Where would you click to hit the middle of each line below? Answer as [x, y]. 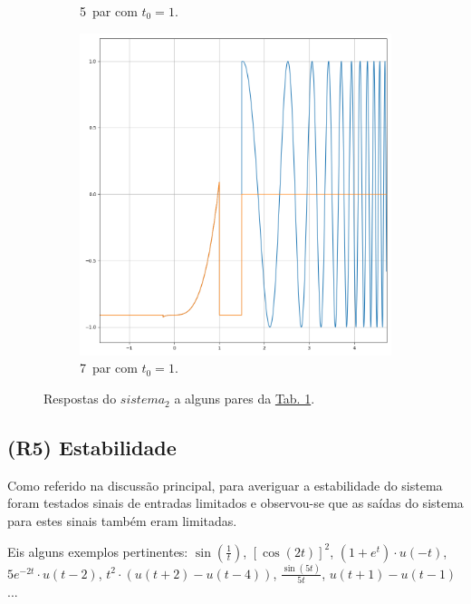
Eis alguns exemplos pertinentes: [98, 551]
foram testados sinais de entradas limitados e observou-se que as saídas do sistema [235, 503]
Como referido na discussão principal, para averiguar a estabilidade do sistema [225, 485]
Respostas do [80, 399]
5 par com [109, 11]
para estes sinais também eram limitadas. [122, 521]
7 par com [109, 368]
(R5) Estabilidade [92, 448]
